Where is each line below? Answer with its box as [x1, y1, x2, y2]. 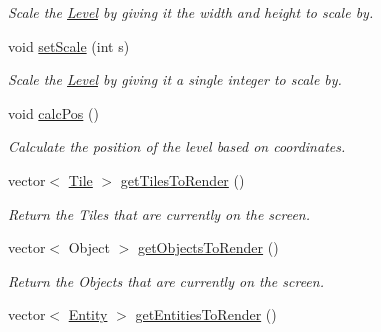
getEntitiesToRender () [135, 304, 277, 325]
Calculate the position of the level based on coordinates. [8, 136, 346, 157]
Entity [68, 304, 108, 325]
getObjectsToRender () [137, 237, 279, 258]
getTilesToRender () [120, 169, 245, 190]
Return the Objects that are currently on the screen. [8, 270, 324, 291]
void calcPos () [8, 102, 99, 123]
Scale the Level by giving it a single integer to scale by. [8, 69, 342, 90]
